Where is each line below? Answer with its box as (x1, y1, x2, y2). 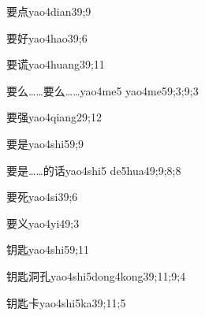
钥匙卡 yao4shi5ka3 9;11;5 (6, 294, 126, 310)
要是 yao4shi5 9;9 (6, 135, 84, 151)
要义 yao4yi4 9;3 (6, 214, 80, 231)
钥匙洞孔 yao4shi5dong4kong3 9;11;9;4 (6, 267, 186, 284)
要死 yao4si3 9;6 (6, 188, 78, 205)
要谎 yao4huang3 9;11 (6, 56, 105, 72)
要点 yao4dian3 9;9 (6, 3, 91, 19)
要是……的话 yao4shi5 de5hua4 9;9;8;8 (6, 162, 181, 178)
